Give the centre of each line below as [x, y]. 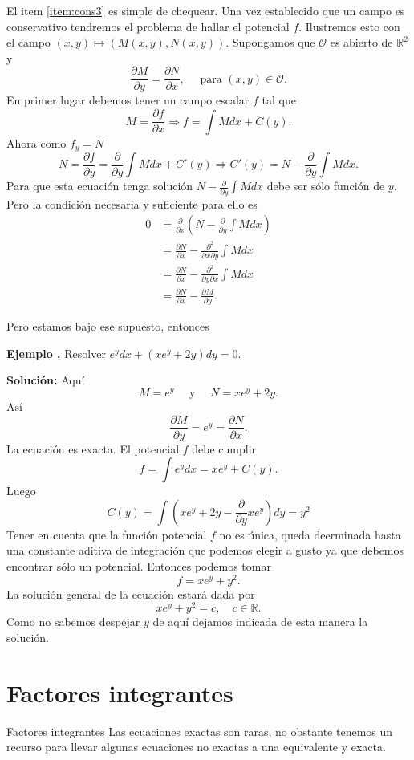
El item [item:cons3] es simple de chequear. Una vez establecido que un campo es [206, 10]
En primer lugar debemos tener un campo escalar [128, 100]
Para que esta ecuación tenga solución [100, 186]
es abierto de [361, 42]
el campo [28, 42]
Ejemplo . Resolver [56, 353]
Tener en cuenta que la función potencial [107, 534]
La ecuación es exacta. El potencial [93, 448]
